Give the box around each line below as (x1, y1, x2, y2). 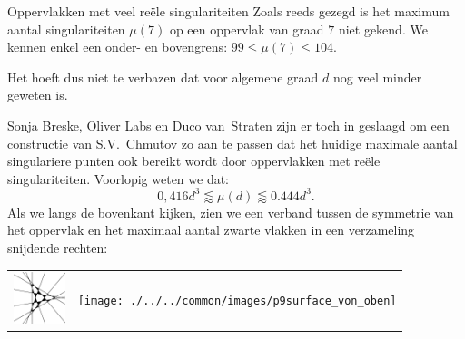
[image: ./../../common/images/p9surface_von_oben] (77, 295, 397, 308)
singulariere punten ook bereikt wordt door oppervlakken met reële (7, 151, 381, 170)
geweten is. (7, 85, 68, 104)
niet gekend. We (338, 19, 428, 38)
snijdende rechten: (7, 238, 108, 257)
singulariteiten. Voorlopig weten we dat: (7, 169, 230, 188)
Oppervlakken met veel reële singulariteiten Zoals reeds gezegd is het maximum (7, 2, 450, 20)
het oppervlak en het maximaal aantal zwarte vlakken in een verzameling (7, 220, 415, 239)
